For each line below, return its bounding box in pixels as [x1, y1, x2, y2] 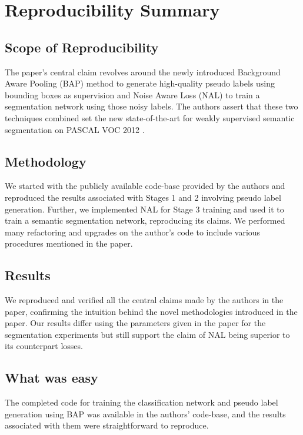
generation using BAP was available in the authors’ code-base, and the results [5, 407, 286, 420]
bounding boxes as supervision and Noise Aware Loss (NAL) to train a [5, 88, 260, 101]
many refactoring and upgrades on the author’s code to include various [5, 225, 261, 238]
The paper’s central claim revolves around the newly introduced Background [5, 65, 281, 78]
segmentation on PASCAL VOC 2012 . [5, 123, 145, 135]
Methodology [5, 152, 86, 170]
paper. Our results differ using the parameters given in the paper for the [5, 317, 266, 329]
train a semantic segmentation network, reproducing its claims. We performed [5, 214, 285, 227]
